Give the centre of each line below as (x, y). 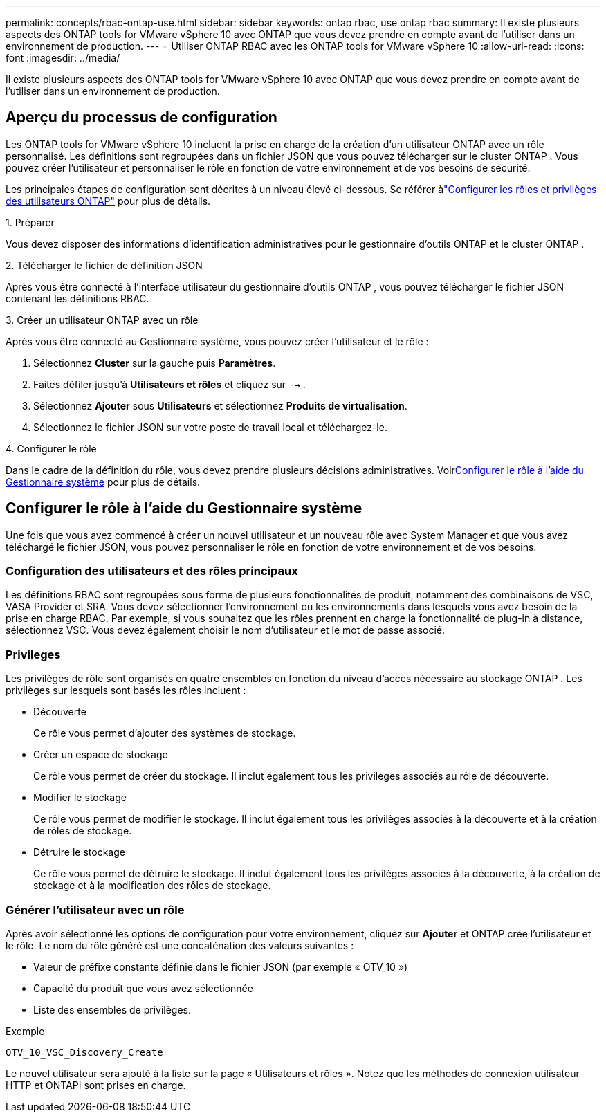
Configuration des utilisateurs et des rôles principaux (152, 571)
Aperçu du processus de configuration (141, 118)
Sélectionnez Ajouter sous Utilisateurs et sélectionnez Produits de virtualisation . (220, 405)
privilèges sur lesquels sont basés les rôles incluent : (126, 690)
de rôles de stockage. (83, 831)
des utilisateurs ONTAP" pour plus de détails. (108, 201)
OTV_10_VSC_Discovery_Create (84, 1052)
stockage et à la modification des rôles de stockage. (152, 886)
